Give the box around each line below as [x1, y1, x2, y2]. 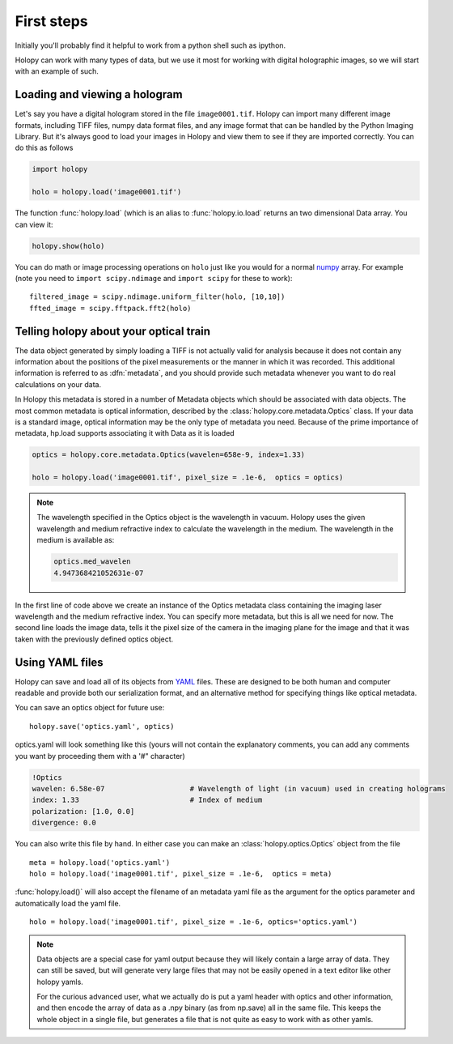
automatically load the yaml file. [15, 898, 121, 908]
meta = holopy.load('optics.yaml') [29, 858, 171, 867]
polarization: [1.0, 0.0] [32, 807, 135, 816]
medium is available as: [36, 535, 115, 545]
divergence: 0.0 [32, 818, 97, 828]
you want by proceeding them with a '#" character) [15, 751, 185, 761]
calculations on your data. [15, 379, 101, 389]
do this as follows [15, 143, 74, 153]
